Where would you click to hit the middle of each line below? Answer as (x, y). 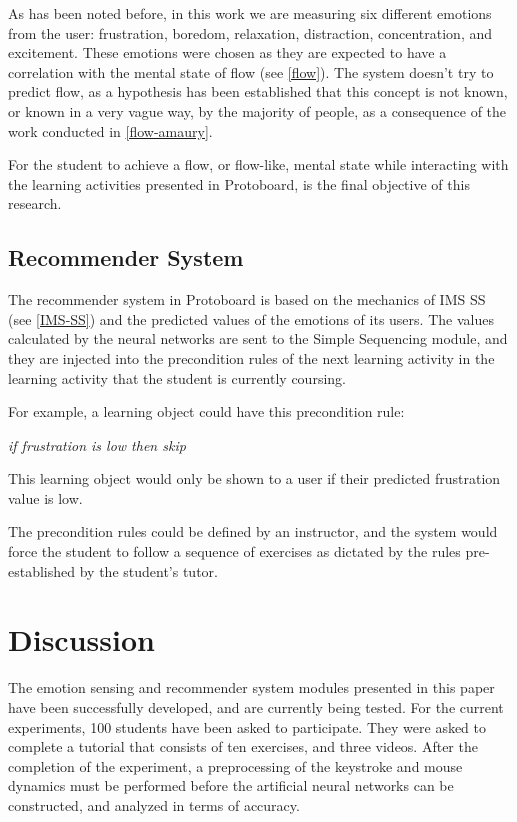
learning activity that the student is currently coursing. (177, 377)
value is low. (45, 497)
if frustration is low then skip (97, 444)
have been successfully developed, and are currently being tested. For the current (256, 706)
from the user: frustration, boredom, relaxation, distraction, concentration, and (250, 32)
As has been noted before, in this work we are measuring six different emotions (250, 13)
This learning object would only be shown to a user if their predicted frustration (254, 478)
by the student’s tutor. (148, 570)
